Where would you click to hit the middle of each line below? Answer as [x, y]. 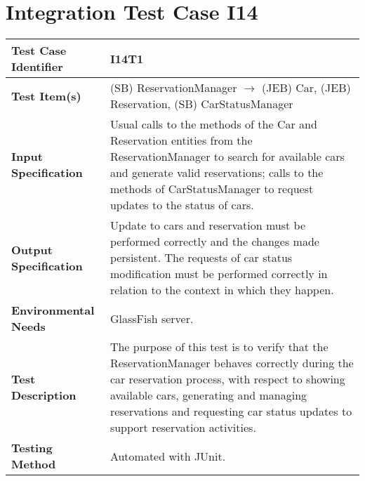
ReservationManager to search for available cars [227, 157]
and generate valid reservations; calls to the [217, 173]
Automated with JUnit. [168, 456]
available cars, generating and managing [208, 395]
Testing [32, 448]
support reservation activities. [183, 428]
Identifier [37, 67]
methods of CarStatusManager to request [212, 189]
